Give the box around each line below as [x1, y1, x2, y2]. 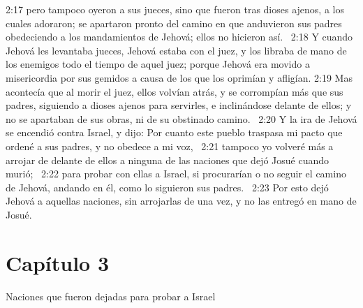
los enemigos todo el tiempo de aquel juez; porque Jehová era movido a [6, 57, 310, 71]
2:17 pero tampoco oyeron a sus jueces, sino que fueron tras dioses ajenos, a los [6, 2, 344, 16]
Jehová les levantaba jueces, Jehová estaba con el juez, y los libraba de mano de [6, 43, 347, 57]
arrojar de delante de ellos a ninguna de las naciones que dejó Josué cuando [6, 152, 329, 167]
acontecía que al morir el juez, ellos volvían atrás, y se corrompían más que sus [6, 84, 343, 98]
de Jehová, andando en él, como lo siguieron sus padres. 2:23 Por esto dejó [6, 179, 329, 194]
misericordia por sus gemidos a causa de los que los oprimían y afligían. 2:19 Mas [6, 70, 353, 85]
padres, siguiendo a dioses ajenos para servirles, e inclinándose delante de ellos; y [6, 98, 352, 112]
